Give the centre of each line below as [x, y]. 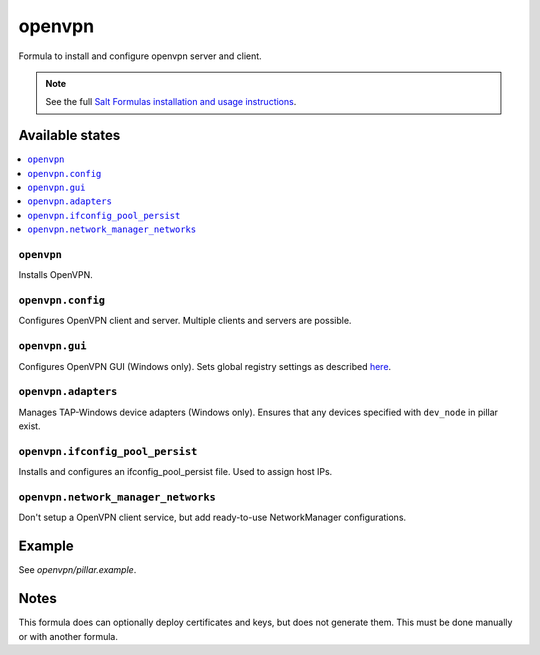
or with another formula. [68, 636]
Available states [69, 135]
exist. [29, 426]
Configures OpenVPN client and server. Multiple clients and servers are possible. [185, 321]
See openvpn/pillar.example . [77, 570]
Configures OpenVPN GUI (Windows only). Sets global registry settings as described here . [205, 366]
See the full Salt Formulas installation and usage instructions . [171, 102]
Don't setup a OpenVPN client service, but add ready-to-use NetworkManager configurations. [212, 517]
